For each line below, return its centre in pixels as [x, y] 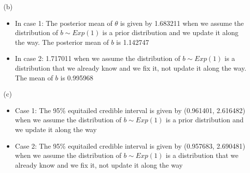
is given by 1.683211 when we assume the [182, 23]
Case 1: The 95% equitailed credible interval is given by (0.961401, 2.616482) [130, 110]
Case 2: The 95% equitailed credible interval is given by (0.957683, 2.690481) [130, 145]
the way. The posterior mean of [62, 42]
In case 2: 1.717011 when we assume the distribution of [98, 58]
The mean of [34, 77]
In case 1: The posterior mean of [64, 23]
